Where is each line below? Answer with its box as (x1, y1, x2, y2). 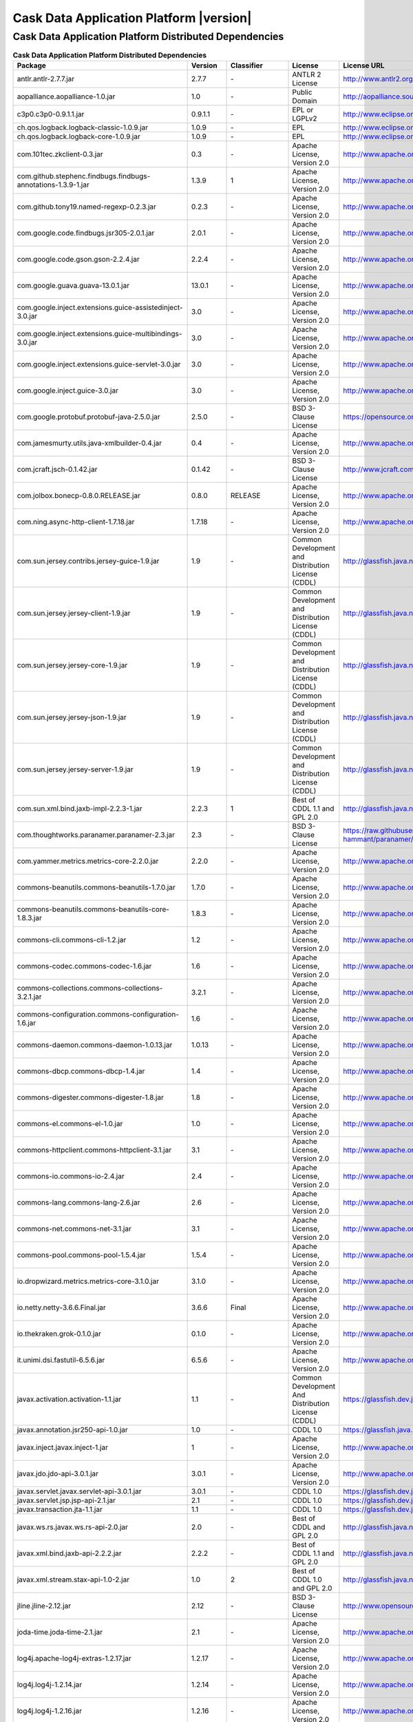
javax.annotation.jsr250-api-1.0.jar (17, 1424, 129, 1434)
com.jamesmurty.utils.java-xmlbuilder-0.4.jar (17, 438, 162, 448)
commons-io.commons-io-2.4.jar (17, 1171, 125, 1181)
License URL (343, 61, 385, 70)
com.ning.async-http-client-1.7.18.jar (17, 517, 135, 526)
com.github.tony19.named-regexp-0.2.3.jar (17, 202, 156, 211)
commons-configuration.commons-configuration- (17, 1009, 179, 1019)
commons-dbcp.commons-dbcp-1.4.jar (17, 1066, 145, 1076)
